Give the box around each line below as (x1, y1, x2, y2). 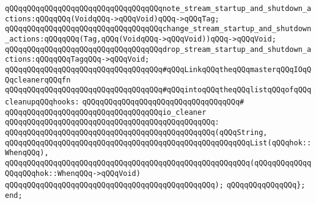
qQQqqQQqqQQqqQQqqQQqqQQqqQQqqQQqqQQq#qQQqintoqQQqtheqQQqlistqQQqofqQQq (5, 86, 312, 95)
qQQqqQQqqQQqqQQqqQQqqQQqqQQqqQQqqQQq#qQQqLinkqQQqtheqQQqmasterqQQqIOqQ (5, 65, 312, 74)
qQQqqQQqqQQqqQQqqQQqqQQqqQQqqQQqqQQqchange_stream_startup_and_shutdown (5, 24, 312, 34)
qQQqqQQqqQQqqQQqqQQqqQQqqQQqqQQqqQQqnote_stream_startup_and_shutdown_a (5, 4, 312, 13)
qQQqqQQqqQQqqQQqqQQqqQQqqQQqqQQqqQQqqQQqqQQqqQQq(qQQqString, (5, 128, 268, 137)
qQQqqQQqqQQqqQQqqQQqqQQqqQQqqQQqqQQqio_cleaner (5, 107, 207, 117)
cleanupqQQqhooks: (5, 97, 79, 106)
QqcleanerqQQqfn (5, 75, 71, 84)
